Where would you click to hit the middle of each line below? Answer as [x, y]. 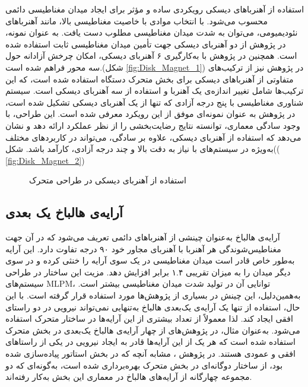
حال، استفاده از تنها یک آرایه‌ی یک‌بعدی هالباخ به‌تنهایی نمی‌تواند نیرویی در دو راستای [153, 307]
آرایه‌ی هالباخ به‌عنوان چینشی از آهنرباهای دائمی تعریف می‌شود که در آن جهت [143, 237]
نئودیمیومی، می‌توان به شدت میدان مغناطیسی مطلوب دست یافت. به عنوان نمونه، [152, 32]
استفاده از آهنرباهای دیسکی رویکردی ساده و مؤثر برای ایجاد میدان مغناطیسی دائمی [155, 9]
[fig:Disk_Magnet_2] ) [45, 160]
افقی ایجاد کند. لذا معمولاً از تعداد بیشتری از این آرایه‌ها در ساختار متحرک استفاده [149, 318]
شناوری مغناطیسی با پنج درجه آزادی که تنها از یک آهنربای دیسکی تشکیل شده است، [155, 102]
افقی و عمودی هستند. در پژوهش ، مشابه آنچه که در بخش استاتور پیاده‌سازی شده [150, 353]
